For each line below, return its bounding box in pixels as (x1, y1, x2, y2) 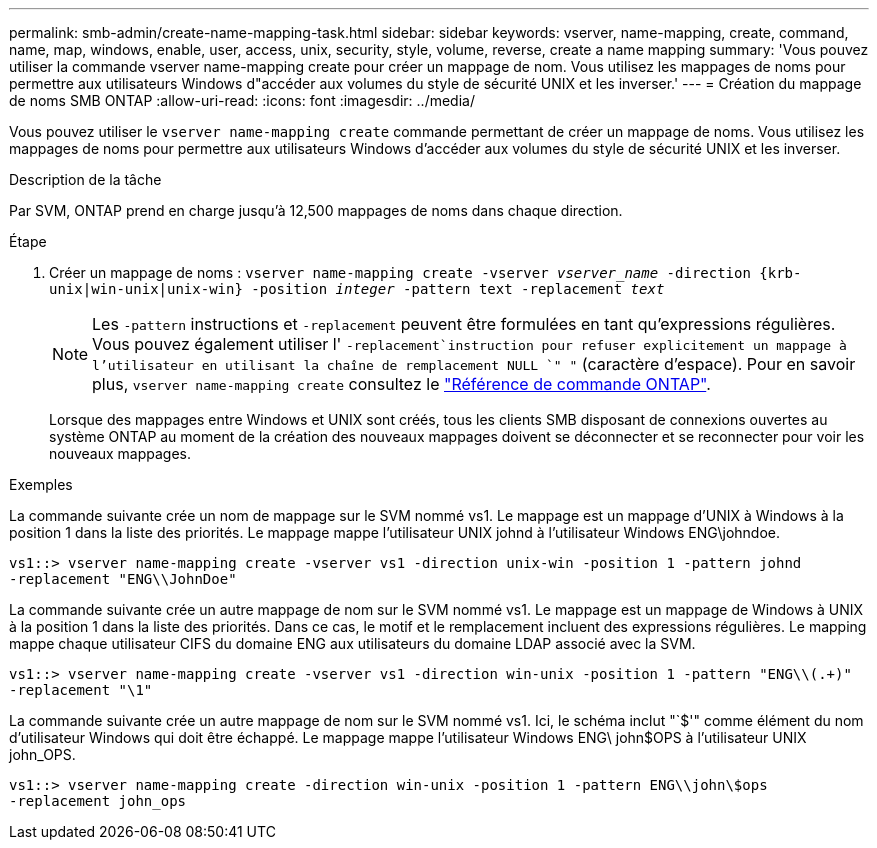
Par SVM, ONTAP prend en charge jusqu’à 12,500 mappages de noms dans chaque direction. (9, 202, 623, 219)
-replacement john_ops (9, 793, 187, 809)
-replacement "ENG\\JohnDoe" (9, 571, 237, 587)
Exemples (9, 476, 73, 493)
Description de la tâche (9, 171, 162, 188)
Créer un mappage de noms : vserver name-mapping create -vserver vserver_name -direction (49, 264, 751, 281)
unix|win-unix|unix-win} (49, 281, 243, 297)
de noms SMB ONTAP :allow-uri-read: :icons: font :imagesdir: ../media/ (9, 92, 475, 109)
